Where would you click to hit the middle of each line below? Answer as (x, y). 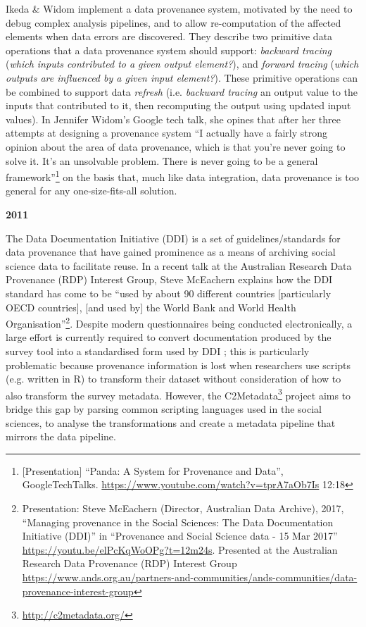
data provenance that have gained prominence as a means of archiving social (171, 252)
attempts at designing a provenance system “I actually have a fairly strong (167, 133)
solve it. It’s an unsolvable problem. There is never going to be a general (162, 160)
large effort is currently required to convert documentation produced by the (169, 337)
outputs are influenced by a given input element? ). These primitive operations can (182, 77)
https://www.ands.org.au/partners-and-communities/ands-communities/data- (190, 577)
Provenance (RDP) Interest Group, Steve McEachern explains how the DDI (169, 279)
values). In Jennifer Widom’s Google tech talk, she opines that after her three (173, 119)
